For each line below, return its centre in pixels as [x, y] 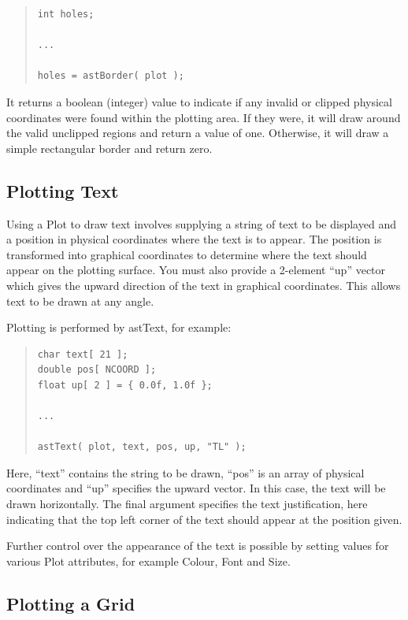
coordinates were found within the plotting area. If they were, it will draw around [204, 117]
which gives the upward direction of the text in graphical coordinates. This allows [204, 285]
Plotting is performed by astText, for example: [119, 327]
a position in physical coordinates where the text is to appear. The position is [194, 239]
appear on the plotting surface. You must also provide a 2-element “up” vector [196, 270]
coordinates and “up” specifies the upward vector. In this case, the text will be [196, 488]
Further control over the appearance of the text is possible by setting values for [198, 546]
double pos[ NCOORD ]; [97, 370]
